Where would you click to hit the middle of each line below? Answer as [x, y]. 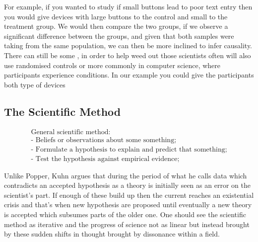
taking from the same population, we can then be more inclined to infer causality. [128, 45]
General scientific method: [71, 132]
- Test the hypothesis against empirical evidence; [105, 159]
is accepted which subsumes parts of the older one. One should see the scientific [125, 214]
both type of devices [35, 84]
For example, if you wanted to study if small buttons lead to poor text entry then [128, 6]
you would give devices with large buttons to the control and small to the [116, 16]
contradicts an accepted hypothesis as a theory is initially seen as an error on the [127, 185]
